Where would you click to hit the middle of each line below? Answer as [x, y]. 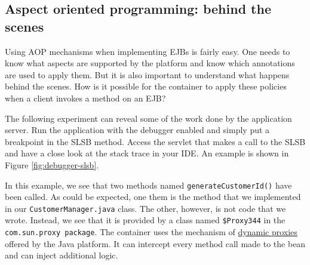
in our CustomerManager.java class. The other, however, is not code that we [145, 208]
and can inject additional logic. [62, 255]
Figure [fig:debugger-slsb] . [52, 164]
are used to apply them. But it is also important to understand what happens [147, 74]
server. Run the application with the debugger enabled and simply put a [137, 130]
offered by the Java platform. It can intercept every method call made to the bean [155, 243]
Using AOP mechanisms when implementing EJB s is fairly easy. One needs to [148, 51]
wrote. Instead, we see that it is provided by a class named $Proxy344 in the [145, 220]
